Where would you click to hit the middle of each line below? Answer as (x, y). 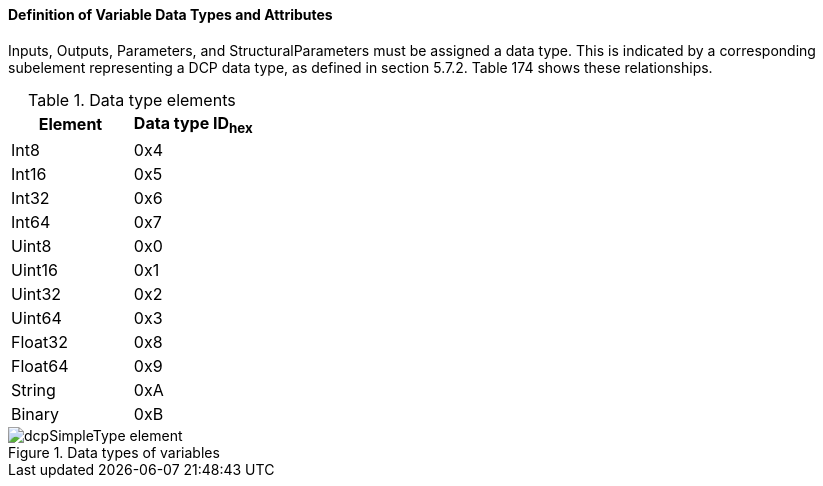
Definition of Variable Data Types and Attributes (170, 14)
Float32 (39, 341)
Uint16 (34, 269)
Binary (35, 413)
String (33, 389)
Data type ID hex (193, 124)
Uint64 (36, 317)
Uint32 (36, 293)
